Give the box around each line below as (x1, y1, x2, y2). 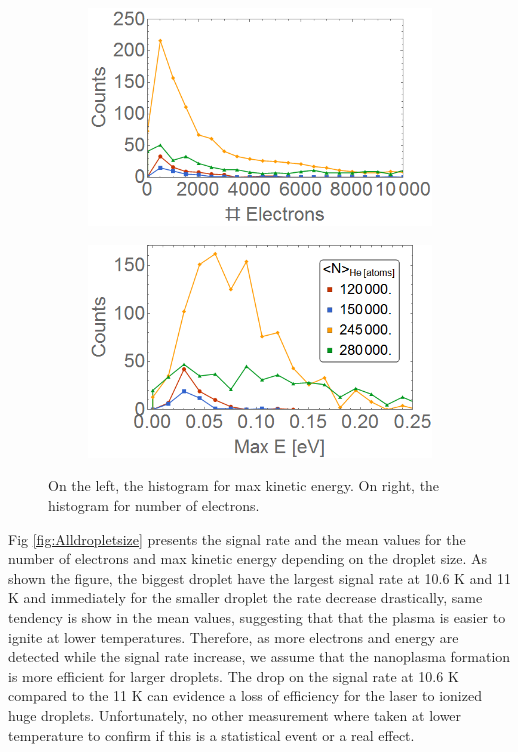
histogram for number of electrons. (48, 494, 260, 515)
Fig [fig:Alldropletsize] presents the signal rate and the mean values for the (8, 528, 466, 549)
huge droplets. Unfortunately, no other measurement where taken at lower (8, 704, 462, 725)
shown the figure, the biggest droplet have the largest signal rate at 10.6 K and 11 (8, 567, 511, 588)
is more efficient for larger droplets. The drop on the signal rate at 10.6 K (8, 665, 459, 686)
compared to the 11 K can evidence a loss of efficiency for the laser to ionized (8, 685, 482, 706)
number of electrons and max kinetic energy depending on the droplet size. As (8, 548, 488, 569)
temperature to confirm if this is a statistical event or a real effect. (8, 724, 415, 745)
